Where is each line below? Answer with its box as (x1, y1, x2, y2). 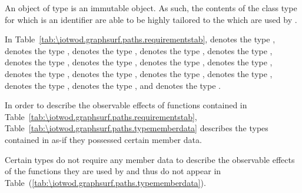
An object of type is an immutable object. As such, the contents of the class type (5, 2, 297, 14)
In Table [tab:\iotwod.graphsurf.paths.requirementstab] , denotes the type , (5, 33, 276, 45)
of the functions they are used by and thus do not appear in (5, 165, 221, 177)
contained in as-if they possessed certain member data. (5, 133, 202, 145)
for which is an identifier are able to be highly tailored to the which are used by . (5, 13, 297, 25)
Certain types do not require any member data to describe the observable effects (5, 153, 295, 165)
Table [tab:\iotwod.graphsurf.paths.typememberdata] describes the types (5, 122, 268, 134)
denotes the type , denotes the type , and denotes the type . (5, 79, 221, 91)
